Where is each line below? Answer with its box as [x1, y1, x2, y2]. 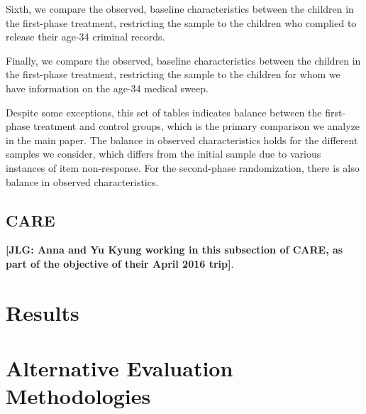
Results [6, 298, 79, 327]
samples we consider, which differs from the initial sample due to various [6, 146, 321, 161]
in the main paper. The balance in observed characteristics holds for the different [6, 132, 358, 147]
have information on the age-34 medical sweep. [6, 80, 209, 95]
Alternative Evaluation [6, 354, 233, 383]
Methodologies [6, 381, 151, 410]
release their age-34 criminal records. [6, 29, 165, 44]
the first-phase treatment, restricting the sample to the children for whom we [6, 67, 340, 82]
